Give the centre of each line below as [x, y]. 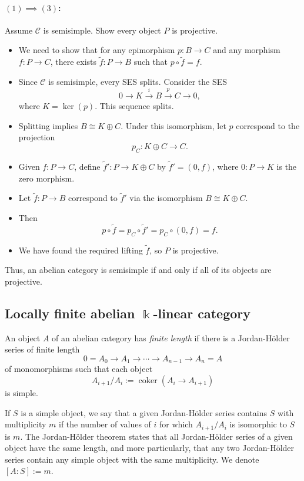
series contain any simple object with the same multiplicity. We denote [132, 459]
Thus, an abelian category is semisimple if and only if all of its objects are [138, 270]
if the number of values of [105, 424]
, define [87, 166]
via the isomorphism [166, 198]
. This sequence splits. [134, 106]
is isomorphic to [258, 424]
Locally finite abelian [70, 313]
